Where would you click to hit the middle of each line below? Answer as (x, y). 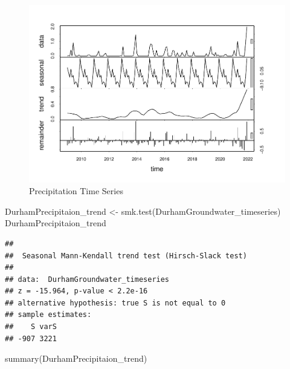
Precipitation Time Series (76, 191)
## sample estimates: (48, 315)
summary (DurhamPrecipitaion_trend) (76, 358)
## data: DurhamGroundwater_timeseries (87, 279)
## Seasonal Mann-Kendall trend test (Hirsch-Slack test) (126, 256)
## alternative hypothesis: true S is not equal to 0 (115, 303)
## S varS (31, 327)
